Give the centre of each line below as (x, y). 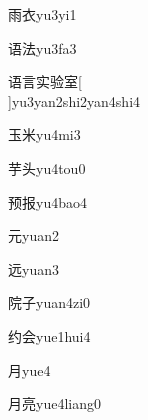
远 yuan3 (33, 268)
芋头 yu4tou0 (47, 167)
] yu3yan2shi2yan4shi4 (74, 100)
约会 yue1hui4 (49, 335)
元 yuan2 (33, 235)
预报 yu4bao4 (47, 201)
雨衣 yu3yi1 (42, 14)
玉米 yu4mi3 (44, 134)
